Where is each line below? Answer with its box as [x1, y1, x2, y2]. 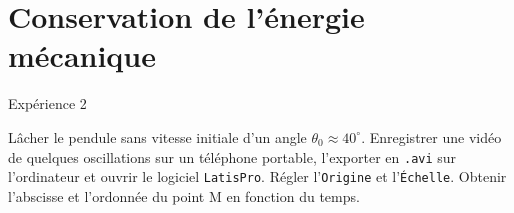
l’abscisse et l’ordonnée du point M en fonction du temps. [8, 185, 360, 206]
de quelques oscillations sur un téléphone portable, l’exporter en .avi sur [8, 146, 457, 167]
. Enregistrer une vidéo [361, 126, 502, 147]
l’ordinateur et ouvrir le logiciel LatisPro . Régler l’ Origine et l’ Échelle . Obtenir [8, 166, 507, 187]
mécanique [8, 35, 157, 76]
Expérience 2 [8, 93, 87, 114]
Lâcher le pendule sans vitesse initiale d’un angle [8, 126, 307, 147]
